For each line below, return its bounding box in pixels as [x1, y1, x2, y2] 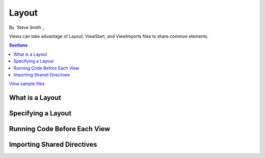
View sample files [9, 81, 45, 87]
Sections [9, 42, 28, 48]
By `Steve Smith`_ [9, 24, 45, 30]
